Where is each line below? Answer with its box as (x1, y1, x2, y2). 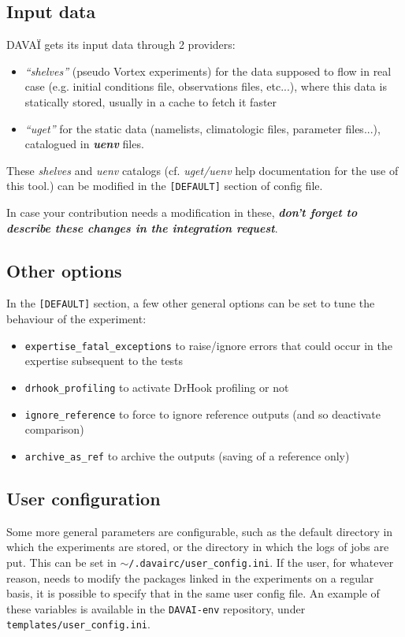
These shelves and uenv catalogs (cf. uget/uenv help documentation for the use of (6, 162, 399, 178)
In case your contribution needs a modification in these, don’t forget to (6, 204, 358, 221)
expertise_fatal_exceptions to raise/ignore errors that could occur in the (24, 337, 392, 353)
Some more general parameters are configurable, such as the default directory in (6, 523, 393, 539)
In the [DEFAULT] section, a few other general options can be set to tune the (6, 295, 375, 311)
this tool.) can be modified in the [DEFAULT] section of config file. (6, 177, 323, 194)
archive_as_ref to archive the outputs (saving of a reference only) (24, 447, 350, 464)
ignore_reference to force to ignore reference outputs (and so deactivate (24, 405, 381, 422)
